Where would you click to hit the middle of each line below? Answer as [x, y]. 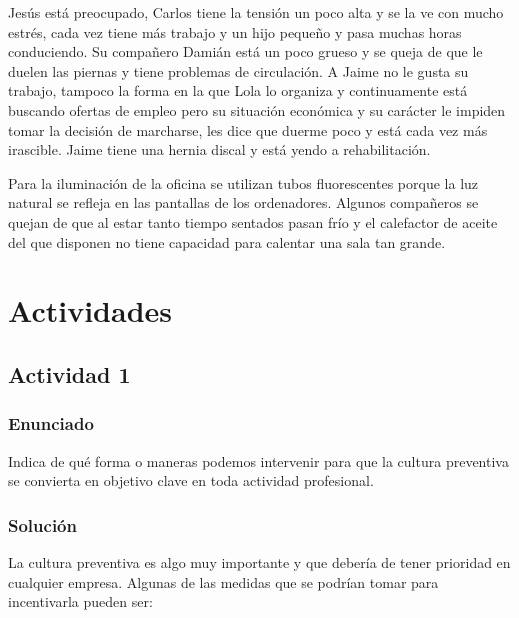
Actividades [90, 310]
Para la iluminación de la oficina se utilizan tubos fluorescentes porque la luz [243, 182]
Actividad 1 [69, 373]
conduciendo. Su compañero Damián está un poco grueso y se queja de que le [245, 51]
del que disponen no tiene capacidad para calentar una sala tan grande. [227, 241]
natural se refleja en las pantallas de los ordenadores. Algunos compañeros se [243, 202]
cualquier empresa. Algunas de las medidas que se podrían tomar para [223, 581]
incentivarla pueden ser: [80, 601]
